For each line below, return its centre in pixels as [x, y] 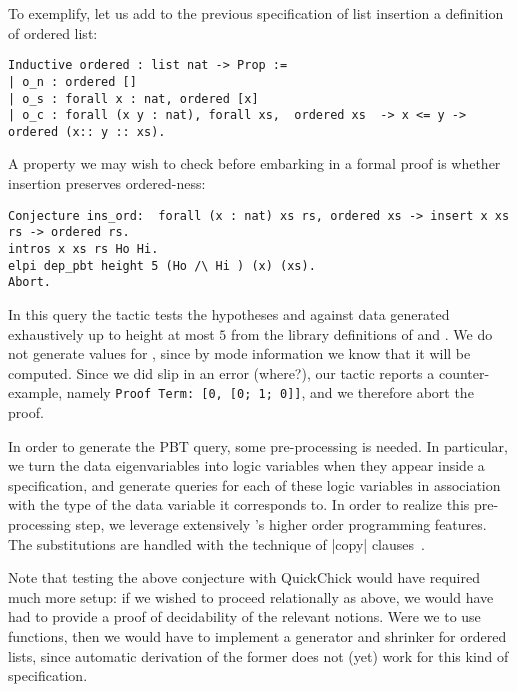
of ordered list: [53, 32]
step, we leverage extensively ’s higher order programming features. [281, 523]
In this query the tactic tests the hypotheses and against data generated [229, 313]
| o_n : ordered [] [72, 81]
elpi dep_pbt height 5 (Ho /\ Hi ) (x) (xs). [162, 265]
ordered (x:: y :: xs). [87, 131]
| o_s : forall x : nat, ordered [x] [133, 98]
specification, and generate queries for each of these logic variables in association [254, 484]
